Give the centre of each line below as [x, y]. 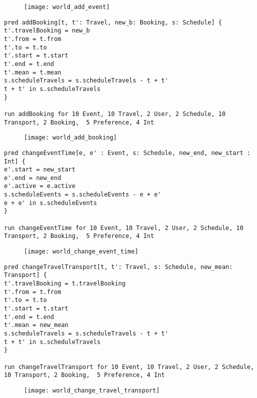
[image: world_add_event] [67, 7]
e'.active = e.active [40, 186]
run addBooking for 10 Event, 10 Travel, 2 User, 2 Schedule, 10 [115, 114]
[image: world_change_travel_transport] [92, 390]
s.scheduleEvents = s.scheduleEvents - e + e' [83, 195]
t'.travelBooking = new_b [47, 31]
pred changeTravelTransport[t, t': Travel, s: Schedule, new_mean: [119, 267]
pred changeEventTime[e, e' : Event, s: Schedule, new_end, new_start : [127, 153]
